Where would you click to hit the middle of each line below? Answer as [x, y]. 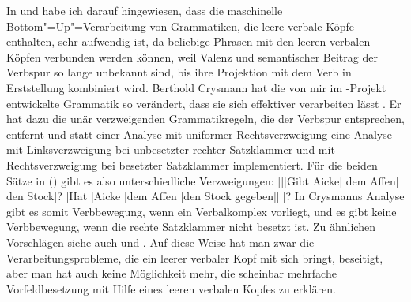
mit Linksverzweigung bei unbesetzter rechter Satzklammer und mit [171, 149]
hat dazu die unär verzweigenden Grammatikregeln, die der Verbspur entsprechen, [205, 119]
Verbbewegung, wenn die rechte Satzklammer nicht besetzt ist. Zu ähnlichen [191, 227]
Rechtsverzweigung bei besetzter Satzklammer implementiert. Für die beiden [192, 164]
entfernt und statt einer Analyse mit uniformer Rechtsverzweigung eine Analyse [199, 134]
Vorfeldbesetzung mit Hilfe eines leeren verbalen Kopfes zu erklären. [171, 288]
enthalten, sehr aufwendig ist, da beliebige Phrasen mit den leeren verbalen [189, 41]
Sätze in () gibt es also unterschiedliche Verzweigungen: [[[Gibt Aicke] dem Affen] [203, 180]
